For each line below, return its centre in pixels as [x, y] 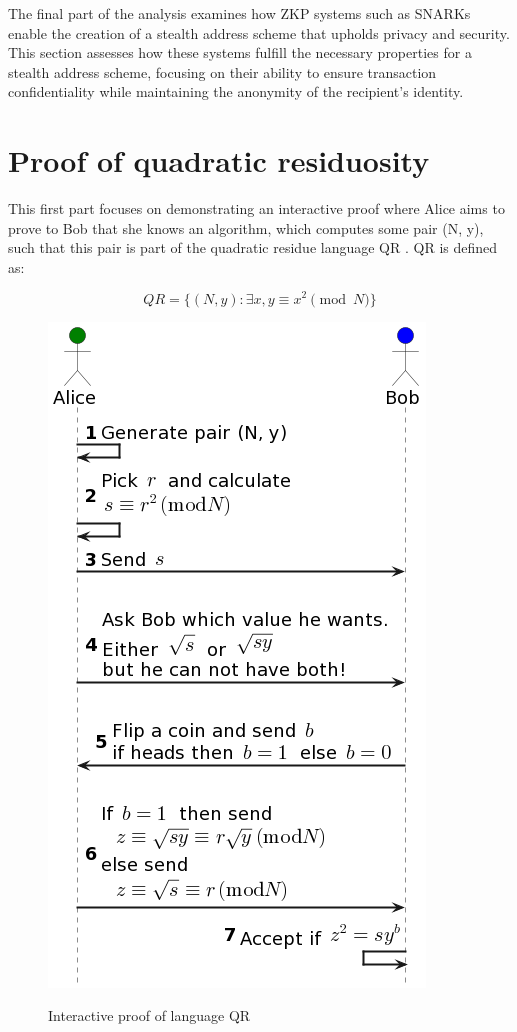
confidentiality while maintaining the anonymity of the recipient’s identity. [236, 91]
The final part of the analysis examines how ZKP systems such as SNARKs [239, 13]
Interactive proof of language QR [149, 1015]
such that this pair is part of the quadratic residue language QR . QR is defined [253, 247]
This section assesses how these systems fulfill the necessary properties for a [240, 52]
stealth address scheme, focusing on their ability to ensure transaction [222, 71]
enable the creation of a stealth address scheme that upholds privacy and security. [259, 32]
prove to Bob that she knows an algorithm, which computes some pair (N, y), [246, 227]
